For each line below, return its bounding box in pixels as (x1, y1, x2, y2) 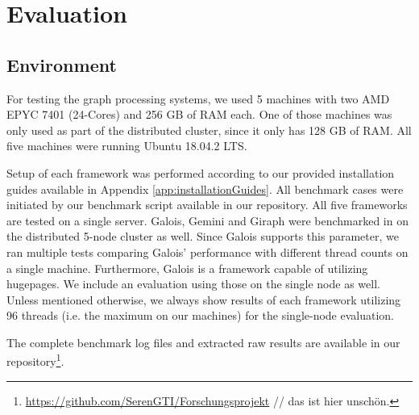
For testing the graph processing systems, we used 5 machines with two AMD (6, 90, 390, 107)
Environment (6, 52, 117, 77)
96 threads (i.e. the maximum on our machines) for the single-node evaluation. (6, 307, 395, 324)
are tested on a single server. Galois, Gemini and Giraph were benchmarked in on (6, 212, 409, 228)
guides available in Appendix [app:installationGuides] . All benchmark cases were (6, 180, 404, 197)
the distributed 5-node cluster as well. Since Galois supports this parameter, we (6, 228, 399, 245)
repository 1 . (6, 350, 64, 370)
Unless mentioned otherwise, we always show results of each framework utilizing (6, 291, 401, 308)
